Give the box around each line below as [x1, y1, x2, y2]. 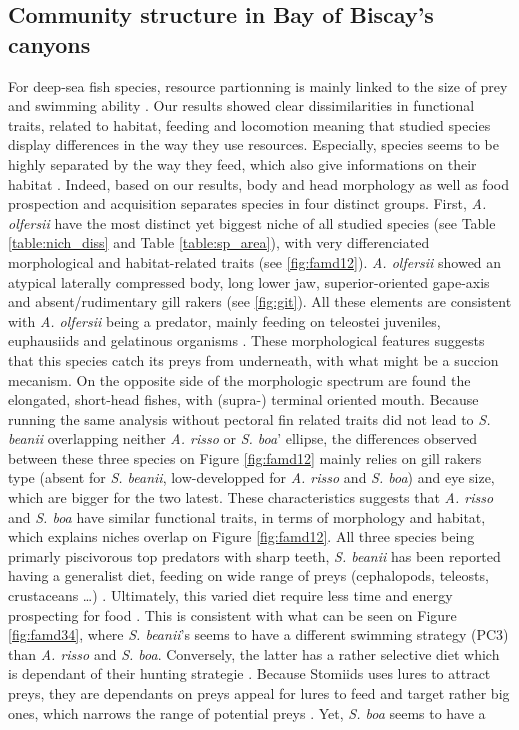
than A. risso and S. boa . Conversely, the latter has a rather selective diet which [8, 643, 500, 664]
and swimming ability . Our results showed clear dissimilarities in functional [8, 95, 475, 116]
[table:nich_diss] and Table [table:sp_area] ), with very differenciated [8, 232, 430, 253]
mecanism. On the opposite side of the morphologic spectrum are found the [8, 369, 471, 390]
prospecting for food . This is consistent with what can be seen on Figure [8, 604, 457, 625]
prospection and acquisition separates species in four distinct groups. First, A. [8, 193, 487, 214]
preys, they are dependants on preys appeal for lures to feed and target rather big [8, 683, 510, 703]
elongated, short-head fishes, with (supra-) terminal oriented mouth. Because [8, 389, 479, 410]
